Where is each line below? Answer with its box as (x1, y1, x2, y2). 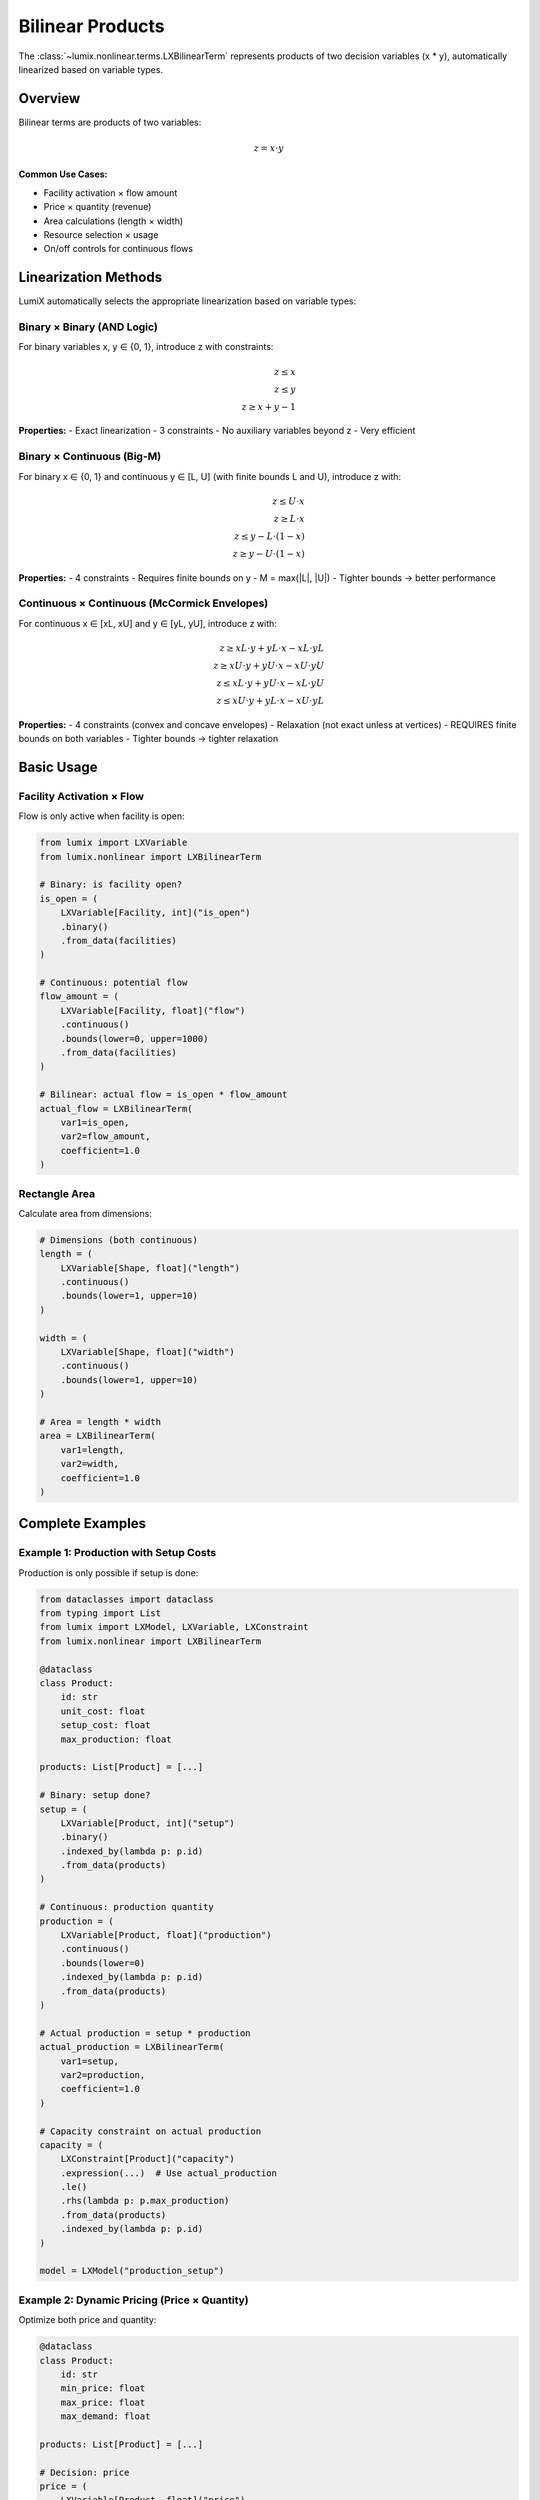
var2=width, (60, 1458, 120, 1470)
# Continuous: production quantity (39, 1901, 214, 1913)
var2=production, (60, 2069, 146, 2080)
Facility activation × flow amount (43, 186, 178, 199)
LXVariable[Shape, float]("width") (60, 1346, 235, 1358)
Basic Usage (18, 758, 98, 775)
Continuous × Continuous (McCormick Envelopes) (18, 596, 269, 610)
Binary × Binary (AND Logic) (18, 320, 159, 334)
